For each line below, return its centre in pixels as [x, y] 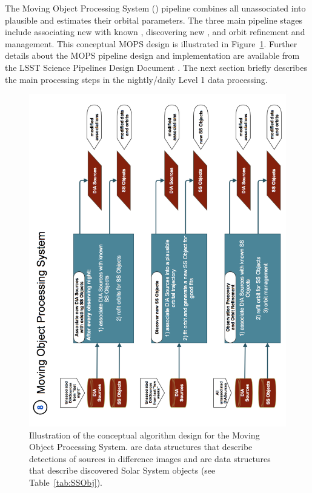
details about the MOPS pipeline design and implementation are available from [152, 55]
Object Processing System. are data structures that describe [141, 447]
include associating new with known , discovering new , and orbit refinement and [155, 32]
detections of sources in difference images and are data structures [150, 458]
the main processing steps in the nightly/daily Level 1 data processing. [136, 79]
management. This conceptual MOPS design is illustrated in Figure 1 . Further [151, 43]
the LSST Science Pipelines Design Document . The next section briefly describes [156, 67]
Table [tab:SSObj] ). [66, 482]
